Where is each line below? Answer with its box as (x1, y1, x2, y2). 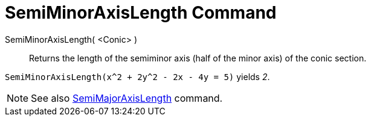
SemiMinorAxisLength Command (5, 2, 277, 23)
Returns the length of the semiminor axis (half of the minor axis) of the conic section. (29, 52, 367, 63)
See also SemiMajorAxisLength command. (31, 92, 223, 104)
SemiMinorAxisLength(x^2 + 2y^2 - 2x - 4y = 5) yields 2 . (5, 71, 270, 82)
